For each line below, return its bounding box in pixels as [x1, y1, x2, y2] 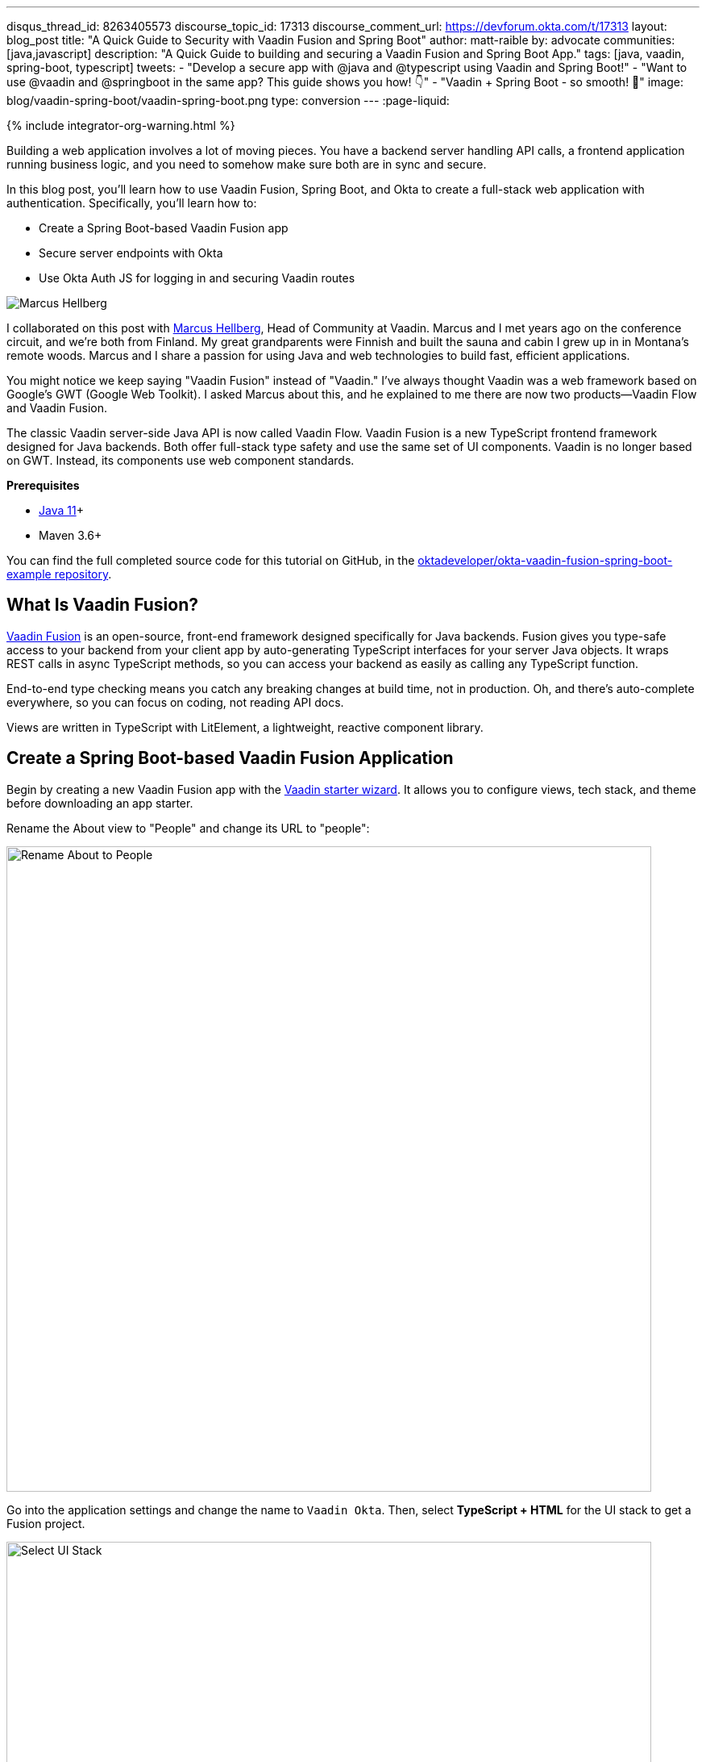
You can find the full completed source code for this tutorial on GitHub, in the [6, 553, 415, 567]
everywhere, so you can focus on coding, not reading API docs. [6, 695, 344, 709]
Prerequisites [6, 478, 80, 492]
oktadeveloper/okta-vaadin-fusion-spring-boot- [417, 553, 673, 567]
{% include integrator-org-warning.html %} [6, 119, 235, 132]
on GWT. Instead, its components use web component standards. [6, 453, 355, 467]
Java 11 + [39, 503, 84, 517]
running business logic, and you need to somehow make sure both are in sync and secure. [6, 157, 487, 171]
